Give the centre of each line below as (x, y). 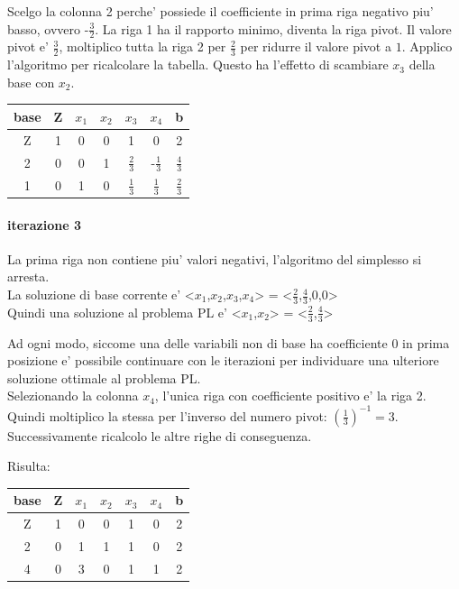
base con (31, 82)
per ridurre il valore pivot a (316, 46)
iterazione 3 (44, 224)
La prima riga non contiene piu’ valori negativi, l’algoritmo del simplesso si (215, 258)
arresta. (28, 276)
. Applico (427, 46)
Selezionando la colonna (73, 396)
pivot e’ (28, 46)
